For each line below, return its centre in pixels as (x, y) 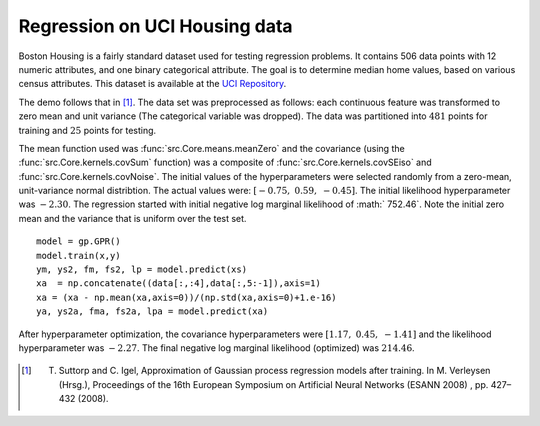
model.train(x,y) (78, 255)
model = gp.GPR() (78, 241)
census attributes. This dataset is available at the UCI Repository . (152, 84)
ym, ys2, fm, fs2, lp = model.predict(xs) (142, 269)
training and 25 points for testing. (87, 130)
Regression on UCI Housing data (156, 26)
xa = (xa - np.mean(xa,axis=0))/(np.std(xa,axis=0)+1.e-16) (186, 297)
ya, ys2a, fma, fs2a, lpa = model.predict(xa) (152, 311)
